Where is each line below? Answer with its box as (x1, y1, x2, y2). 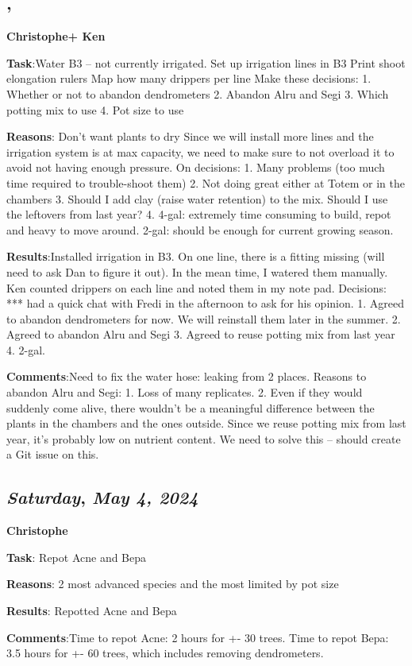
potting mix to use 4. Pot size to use (6, 101, 184, 118)
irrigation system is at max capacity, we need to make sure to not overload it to (6, 143, 395, 160)
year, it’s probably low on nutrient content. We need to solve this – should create (6, 430, 401, 447)
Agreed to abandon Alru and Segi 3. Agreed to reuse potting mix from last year (6, 326, 395, 343)
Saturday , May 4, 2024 (6, 485, 198, 509)
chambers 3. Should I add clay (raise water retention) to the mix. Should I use (6, 190, 388, 207)
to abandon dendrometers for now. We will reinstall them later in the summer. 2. (6, 310, 401, 327)
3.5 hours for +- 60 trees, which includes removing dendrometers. (6, 645, 324, 661)
